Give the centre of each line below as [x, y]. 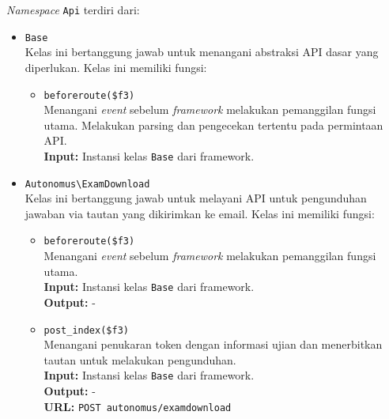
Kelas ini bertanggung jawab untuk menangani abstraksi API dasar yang [202, 52]
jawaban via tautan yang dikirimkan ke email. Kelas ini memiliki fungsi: [200, 213]
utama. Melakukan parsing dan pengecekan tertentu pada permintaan [213, 125]
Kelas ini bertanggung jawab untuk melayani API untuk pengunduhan [196, 198]
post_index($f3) [86, 330]
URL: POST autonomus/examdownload [138, 406]
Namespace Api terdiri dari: [73, 9]
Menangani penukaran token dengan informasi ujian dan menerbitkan [213, 344]
